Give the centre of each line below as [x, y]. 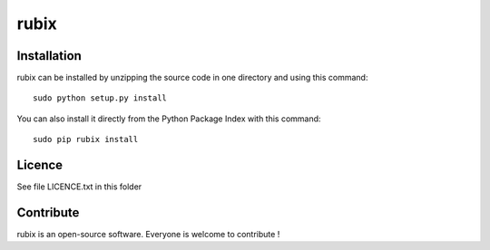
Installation [49, 56]
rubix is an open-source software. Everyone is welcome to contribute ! [148, 235]
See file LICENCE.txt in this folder [79, 187]
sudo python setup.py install [100, 98]
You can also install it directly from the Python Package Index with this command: [169, 119]
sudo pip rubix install [86, 139]
